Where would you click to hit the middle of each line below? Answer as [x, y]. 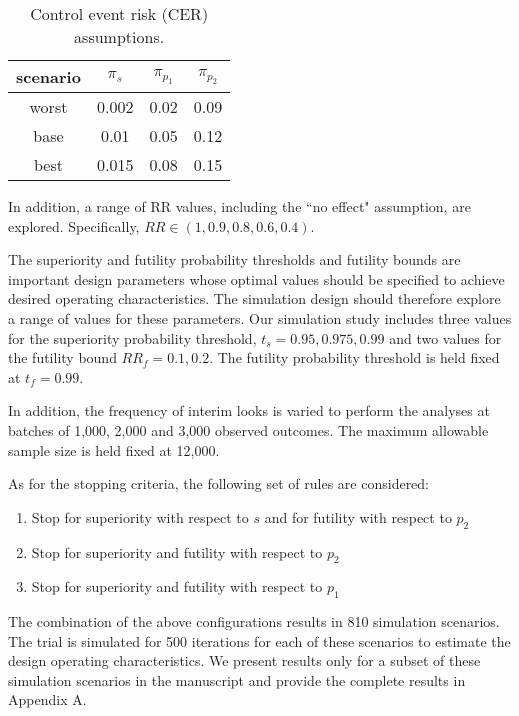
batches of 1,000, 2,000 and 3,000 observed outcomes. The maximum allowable [248, 429]
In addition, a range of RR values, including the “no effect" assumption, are [239, 206]
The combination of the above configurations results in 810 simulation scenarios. [254, 621]
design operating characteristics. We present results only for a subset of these [244, 660]
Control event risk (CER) [119, 13]
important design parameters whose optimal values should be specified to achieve [256, 278]
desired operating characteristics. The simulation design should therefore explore [254, 298]
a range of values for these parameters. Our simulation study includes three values [260, 317]
